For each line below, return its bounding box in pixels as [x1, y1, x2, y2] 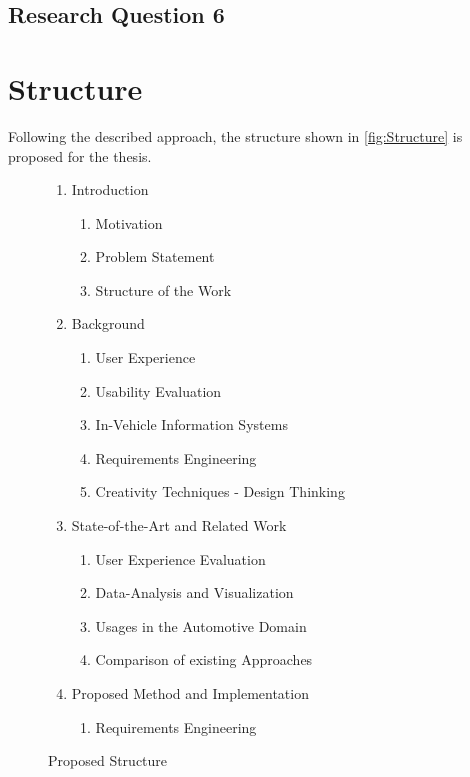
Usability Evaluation [95, 380, 222, 401]
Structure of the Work [95, 279, 232, 300]
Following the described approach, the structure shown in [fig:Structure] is [8, 125, 463, 146]
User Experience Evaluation [95, 548, 266, 569]
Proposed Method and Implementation [71, 683, 309, 703]
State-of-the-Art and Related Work [71, 515, 287, 536]
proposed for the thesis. [8, 145, 152, 166]
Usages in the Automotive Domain [95, 615, 307, 636]
